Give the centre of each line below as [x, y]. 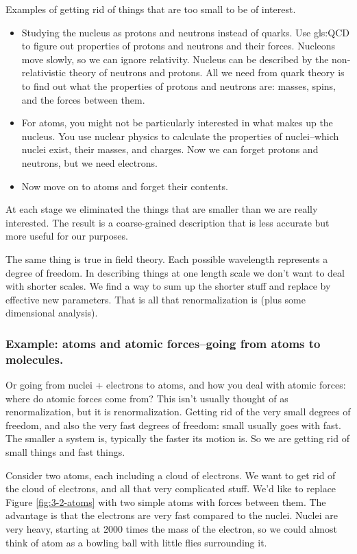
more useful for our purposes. [67, 236]
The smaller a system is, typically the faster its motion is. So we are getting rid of [177, 438]
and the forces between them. [83, 99]
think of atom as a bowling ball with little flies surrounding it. [136, 542]
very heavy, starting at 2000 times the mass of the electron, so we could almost [171, 528]
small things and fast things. [65, 451]
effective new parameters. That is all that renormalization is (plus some [156, 299]
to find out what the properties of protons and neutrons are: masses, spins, [178, 85]
